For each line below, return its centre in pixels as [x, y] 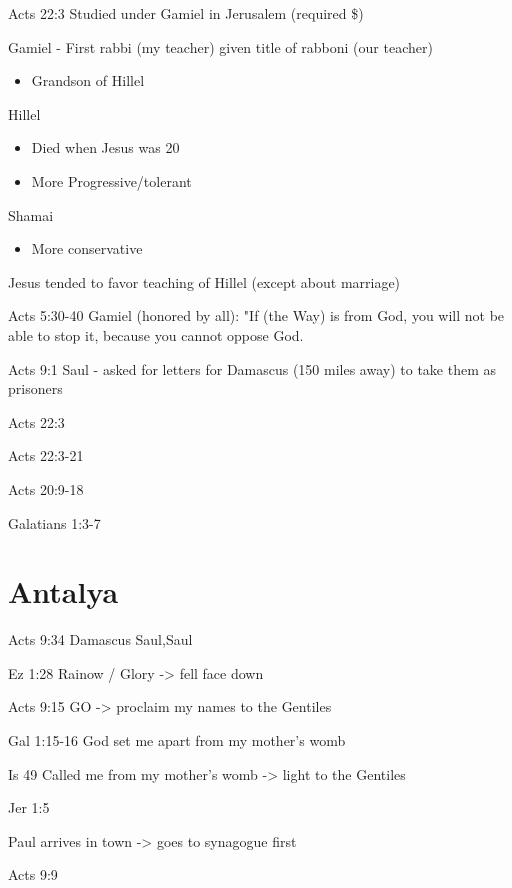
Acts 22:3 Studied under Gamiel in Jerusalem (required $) [186, 13]
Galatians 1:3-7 [54, 522]
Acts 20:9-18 [46, 488]
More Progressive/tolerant [111, 180]
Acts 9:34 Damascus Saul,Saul [100, 639]
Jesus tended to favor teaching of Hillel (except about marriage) [204, 281]
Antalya [63, 591]
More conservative [87, 248]
